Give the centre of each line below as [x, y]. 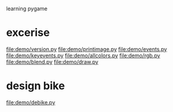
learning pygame [27, 9]
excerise [28, 33]
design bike [35, 86]
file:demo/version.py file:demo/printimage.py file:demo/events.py [86, 49]
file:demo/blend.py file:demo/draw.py [52, 61]
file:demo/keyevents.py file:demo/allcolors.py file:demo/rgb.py [83, 55]
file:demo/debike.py [31, 102]
